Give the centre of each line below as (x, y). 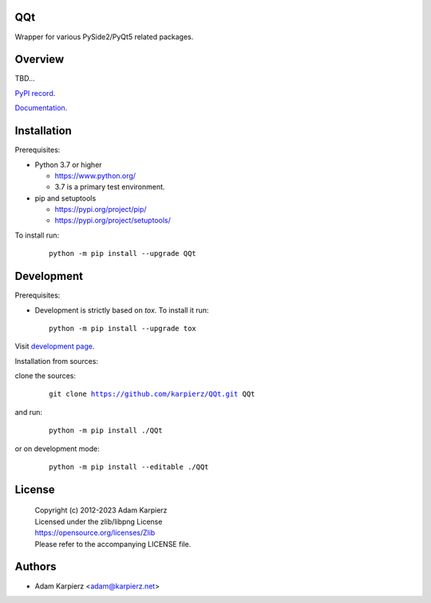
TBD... (25, 78)
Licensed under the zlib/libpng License (99, 521)
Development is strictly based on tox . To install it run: (122, 310)
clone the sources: (45, 376)
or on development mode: (57, 449)
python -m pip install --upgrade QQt (123, 254)
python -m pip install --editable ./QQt (129, 467)
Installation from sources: (57, 361)
